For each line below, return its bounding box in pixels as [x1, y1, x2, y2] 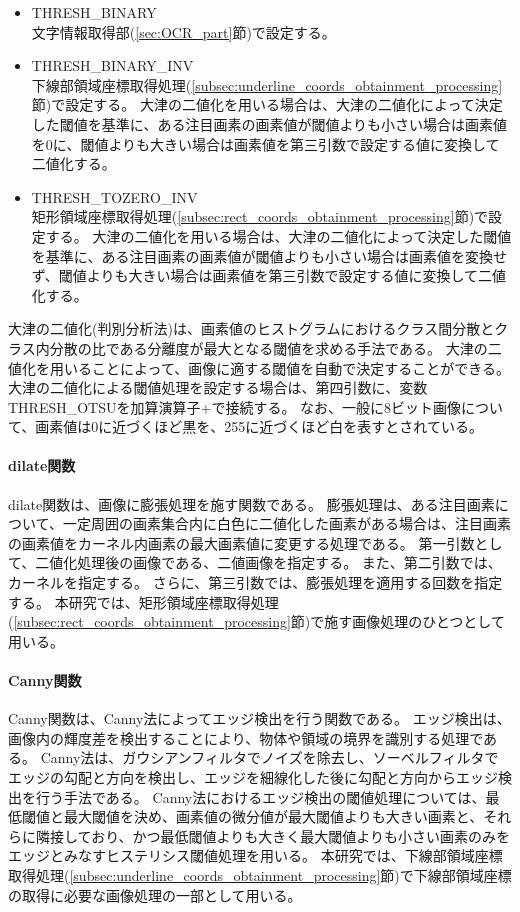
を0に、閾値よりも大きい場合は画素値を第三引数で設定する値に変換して [31, 133, 500, 154]
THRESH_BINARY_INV [31, 55, 194, 76]
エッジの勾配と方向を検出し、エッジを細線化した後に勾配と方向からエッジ [8, 767, 498, 787]
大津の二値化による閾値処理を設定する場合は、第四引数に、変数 [8, 377, 428, 398]
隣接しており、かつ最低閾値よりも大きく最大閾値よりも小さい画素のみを [35, 825, 511, 846]
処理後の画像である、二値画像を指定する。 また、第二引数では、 [77, 552, 502, 573]
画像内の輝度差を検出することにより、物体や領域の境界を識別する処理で [8, 727, 484, 748]
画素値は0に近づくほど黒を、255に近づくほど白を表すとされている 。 [35, 416, 483, 437]
